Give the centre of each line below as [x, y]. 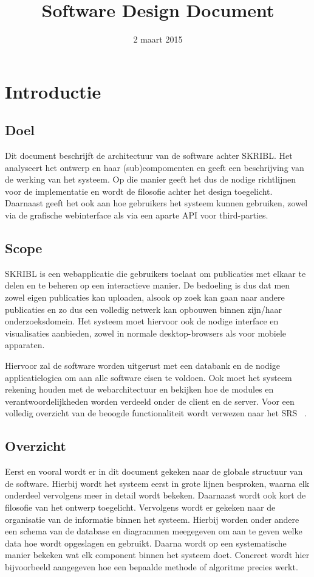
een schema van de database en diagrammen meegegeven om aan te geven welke [154, 531]
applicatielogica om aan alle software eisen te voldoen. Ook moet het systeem [148, 377]
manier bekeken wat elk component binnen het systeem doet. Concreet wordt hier [157, 555]
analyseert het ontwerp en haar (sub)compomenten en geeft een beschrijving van [155, 167]
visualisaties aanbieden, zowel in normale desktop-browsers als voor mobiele [146, 333]
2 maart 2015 [158, 39]
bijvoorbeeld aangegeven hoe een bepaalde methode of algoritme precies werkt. [152, 566]
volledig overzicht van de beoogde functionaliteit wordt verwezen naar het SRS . [156, 413]
